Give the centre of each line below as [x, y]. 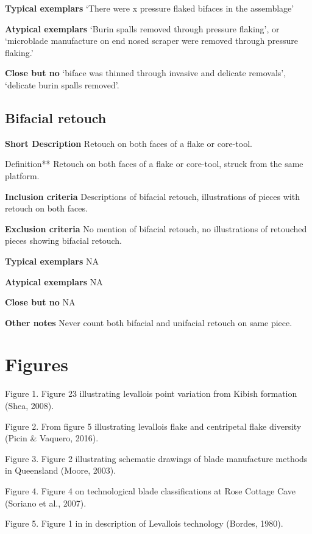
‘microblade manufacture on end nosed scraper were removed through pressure [151, 41]
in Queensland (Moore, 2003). [61, 470]
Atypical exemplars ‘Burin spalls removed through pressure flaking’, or [142, 28]
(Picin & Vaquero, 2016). [52, 438]
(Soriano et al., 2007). [46, 503]
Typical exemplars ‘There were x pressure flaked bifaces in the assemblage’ [150, 8]
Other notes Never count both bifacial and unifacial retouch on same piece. [149, 322]
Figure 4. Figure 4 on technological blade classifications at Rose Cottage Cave [150, 490]
